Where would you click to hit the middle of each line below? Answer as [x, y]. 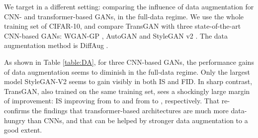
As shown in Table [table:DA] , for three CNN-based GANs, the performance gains [129, 62]
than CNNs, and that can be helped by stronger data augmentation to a [138, 120]
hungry [15, 120]
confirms [17, 110]
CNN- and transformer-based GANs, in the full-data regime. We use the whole [124, 16]
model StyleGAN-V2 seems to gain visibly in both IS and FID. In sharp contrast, [128, 81]
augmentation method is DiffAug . [56, 45]
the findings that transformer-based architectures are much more [130, 110]
